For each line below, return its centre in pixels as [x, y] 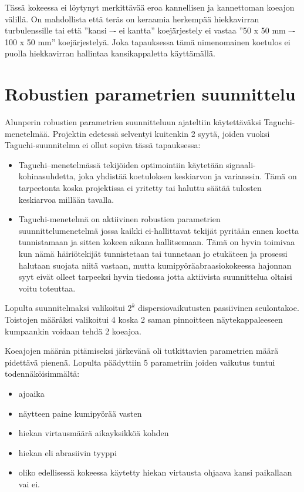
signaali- [241, 164]
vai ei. [29, 483]
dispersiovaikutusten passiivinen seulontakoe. [219, 308]
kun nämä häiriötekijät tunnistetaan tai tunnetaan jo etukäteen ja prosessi [153, 254]
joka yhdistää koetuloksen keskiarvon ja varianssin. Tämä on [188, 176]
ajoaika [31, 393]
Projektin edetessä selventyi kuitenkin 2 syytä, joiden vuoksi [161, 133]
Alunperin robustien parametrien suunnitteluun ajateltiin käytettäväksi [133, 122]
